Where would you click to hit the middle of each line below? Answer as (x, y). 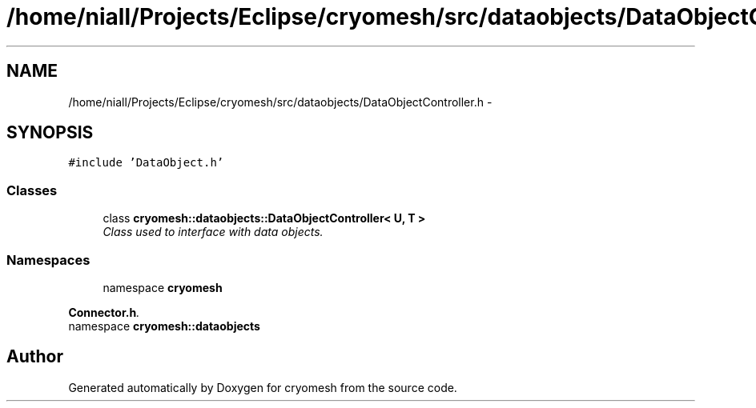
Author (35, 357)
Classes (32, 190)
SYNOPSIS (50, 133)
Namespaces (48, 260)
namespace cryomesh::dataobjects (164, 326)
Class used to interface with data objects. (213, 232)
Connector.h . (104, 312)
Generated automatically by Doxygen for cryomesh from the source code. (263, 387)
